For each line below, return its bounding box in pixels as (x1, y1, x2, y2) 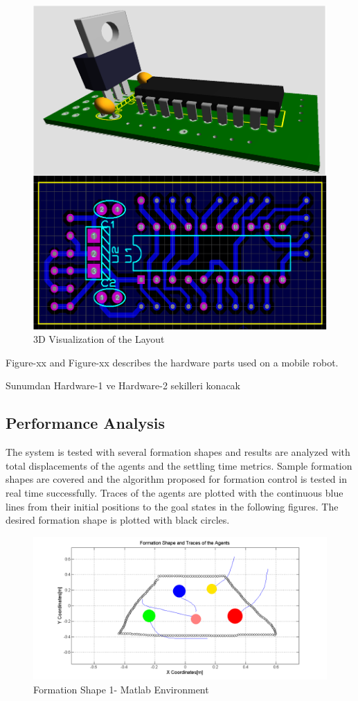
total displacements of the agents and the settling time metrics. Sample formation (6, 458, 352, 472)
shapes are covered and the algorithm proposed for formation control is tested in (6, 472, 347, 486)
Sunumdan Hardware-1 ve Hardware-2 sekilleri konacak (6, 378, 240, 393)
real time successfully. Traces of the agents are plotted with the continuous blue (6, 486, 343, 500)
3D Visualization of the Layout (33, 332, 165, 346)
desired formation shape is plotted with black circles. (6, 513, 230, 527)
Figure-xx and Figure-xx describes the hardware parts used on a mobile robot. (6, 355, 339, 369)
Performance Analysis (6, 412, 165, 434)
